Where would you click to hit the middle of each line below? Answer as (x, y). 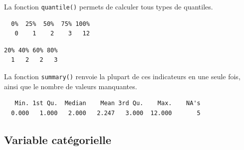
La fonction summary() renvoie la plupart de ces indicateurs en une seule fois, (122, 76)
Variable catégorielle (58, 139)
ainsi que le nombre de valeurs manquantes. (71, 86)
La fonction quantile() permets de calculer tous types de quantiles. (109, 6)
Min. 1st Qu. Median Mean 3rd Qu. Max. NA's (108, 103)
